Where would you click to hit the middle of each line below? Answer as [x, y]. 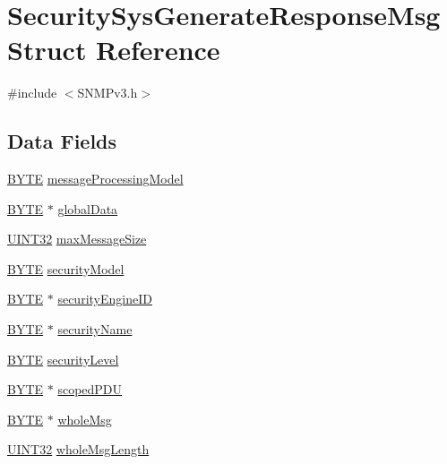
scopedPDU [90, 389]
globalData [88, 208]
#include [32, 93]
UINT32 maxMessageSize [77, 239]
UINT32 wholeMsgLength [78, 449]
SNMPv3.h [107, 93]
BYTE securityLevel [63, 359]
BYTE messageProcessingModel [95, 179]
